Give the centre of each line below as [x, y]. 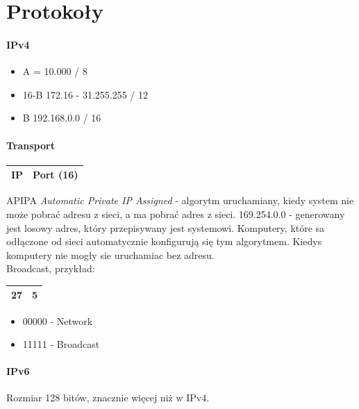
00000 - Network [58, 320]
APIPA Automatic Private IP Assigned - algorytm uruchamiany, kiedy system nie [180, 200]
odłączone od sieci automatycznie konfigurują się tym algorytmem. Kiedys [164, 241]
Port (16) [56, 175]
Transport [31, 145]
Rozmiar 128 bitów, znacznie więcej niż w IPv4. [108, 398]
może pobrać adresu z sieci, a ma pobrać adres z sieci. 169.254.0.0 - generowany [176, 214]
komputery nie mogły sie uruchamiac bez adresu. [110, 254]
